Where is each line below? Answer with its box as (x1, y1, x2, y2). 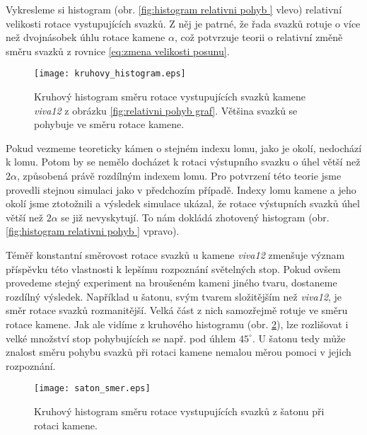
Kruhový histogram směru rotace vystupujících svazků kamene (34, 89, 305, 104)
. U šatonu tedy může (252, 330, 346, 345)
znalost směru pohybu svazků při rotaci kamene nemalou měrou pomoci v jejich (6, 344, 351, 359)
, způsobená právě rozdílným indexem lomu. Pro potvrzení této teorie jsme (16, 168, 342, 182)
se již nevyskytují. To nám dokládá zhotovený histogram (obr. (61, 209, 330, 224)
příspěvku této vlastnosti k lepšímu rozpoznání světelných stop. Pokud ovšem (6, 261, 341, 276)
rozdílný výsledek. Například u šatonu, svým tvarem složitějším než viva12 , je (6, 289, 342, 303)
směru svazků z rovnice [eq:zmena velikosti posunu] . (6, 43, 230, 58)
